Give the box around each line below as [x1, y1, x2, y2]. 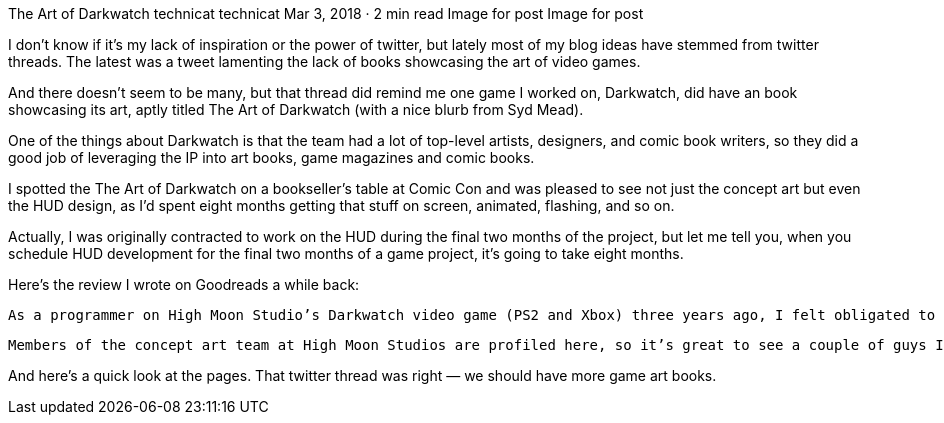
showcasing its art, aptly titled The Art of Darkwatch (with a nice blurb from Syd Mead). [8, 101, 584, 118]
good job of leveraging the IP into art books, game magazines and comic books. [8, 149, 535, 166]
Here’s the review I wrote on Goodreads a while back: [8, 276, 360, 293]
